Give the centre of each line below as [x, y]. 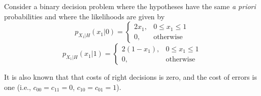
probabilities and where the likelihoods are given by [85, 16]
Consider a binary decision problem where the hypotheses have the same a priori [130, 6]
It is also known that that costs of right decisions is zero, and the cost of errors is [130, 77]
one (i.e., [18, 87]
